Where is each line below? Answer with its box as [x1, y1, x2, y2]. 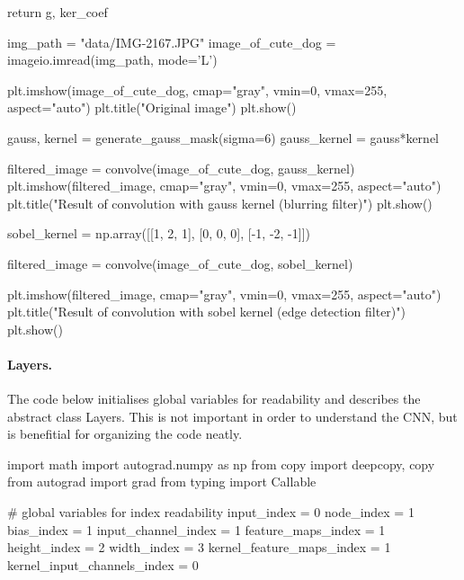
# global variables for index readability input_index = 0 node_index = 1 [7, 503, 415, 522]
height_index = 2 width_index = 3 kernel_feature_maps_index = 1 [7, 538, 391, 557]
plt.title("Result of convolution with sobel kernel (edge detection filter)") [7, 302, 406, 321]
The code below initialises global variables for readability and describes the [7, 389, 421, 408]
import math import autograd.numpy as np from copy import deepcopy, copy [7, 454, 435, 473]
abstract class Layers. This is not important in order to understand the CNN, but [7, 406, 458, 425]
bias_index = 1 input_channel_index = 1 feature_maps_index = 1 [7, 520, 386, 539]
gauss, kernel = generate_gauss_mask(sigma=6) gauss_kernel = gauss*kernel [7, 128, 439, 147]
